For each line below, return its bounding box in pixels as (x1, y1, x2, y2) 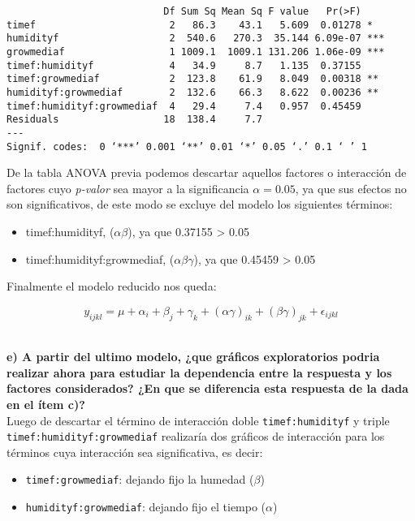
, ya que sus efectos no (295, 179, 407, 196)
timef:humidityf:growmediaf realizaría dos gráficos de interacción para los (6, 428, 385, 445)
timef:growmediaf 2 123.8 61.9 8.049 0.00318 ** (6, 73, 379, 85)
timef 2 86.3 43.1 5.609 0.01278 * (6, 19, 374, 31)
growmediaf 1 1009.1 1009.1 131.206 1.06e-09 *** (6, 45, 385, 58)
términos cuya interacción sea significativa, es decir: (6, 443, 263, 460)
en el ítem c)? (6, 395, 85, 412)
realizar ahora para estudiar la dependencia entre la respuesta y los (6, 364, 392, 381)
